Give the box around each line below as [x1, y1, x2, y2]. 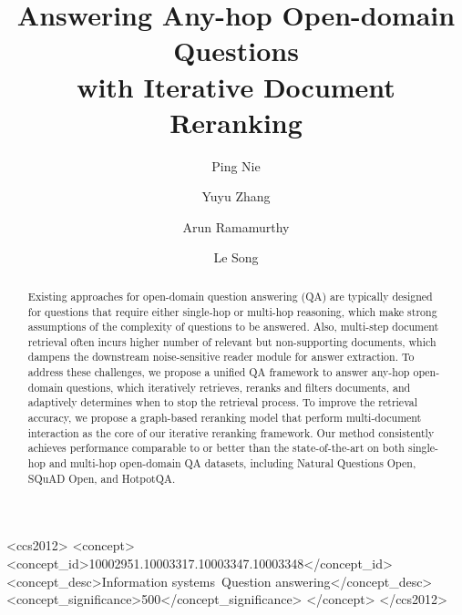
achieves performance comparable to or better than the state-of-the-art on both [27, 440, 405, 456]
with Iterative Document [77, 67, 395, 105]
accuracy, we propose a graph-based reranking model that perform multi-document [27, 410, 422, 425]
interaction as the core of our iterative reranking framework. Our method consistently [27, 425, 435, 440]
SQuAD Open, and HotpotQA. [27, 470, 176, 486]
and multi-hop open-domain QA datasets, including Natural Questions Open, [48, 456, 416, 471]
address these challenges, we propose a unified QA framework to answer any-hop [27, 364, 410, 380]
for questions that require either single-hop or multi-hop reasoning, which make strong [27, 303, 437, 319]
